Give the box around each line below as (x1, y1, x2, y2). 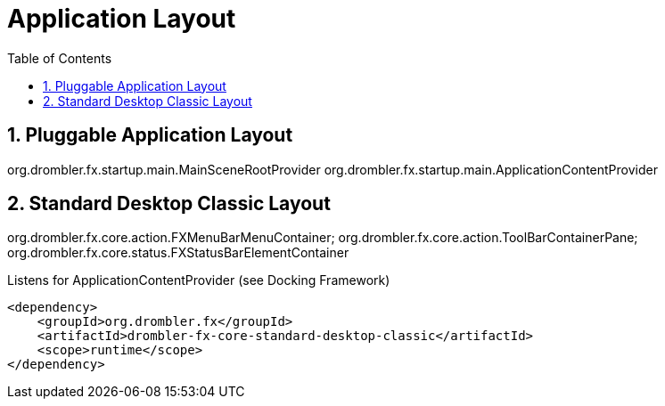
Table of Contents (7, 50, 112, 66)
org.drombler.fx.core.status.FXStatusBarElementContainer (7, 245, 349, 261)
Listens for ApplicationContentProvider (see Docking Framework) (7, 272, 390, 288)
